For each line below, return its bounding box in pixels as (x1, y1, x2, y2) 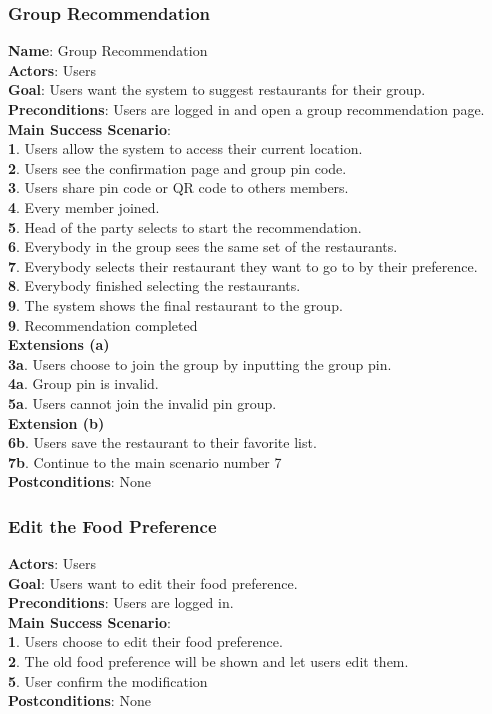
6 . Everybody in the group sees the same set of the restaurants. (8, 236, 398, 257)
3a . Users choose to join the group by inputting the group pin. (8, 353, 392, 374)
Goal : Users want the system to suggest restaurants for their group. (8, 79, 426, 100)
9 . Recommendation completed (8, 314, 198, 335)
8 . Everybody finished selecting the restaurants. (8, 275, 301, 296)
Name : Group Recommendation (8, 40, 208, 61)
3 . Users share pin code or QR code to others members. (8, 177, 349, 198)
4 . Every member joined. (8, 196, 160, 217)
